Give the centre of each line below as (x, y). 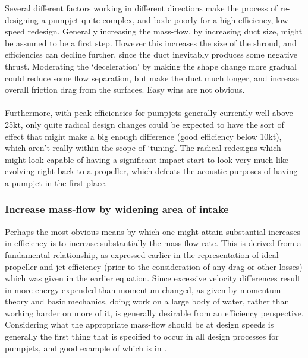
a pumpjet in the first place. (56, 182)
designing (22, 19)
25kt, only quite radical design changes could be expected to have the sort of (144, 124)
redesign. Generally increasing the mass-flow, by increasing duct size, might (165, 31)
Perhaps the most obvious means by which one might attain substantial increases (153, 231)
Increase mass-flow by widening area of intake (117, 209)
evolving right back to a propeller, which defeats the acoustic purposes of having (151, 171)
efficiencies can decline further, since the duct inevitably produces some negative (151, 54)
